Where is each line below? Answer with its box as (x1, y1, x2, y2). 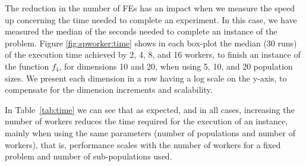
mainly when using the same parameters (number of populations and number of (5, 126, 295, 139)
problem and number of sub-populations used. (5, 150, 172, 162)
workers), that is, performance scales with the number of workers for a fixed (5, 138, 281, 151)
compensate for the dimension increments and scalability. (5, 83, 213, 96)
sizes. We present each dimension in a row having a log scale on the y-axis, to (5, 71, 287, 84)
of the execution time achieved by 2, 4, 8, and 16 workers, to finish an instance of (5, 48, 301, 61)
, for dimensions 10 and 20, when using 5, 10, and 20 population (59, 59, 293, 72)
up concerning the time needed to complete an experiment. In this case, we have (5, 13, 297, 26)
